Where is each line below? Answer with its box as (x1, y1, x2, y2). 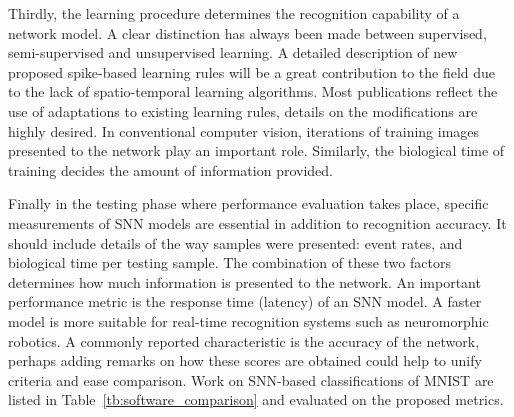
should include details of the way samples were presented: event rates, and (8, 232, 463, 253)
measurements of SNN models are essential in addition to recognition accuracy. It (8, 212, 507, 233)
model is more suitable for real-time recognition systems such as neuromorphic (8, 310, 489, 331)
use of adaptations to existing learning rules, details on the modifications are (8, 100, 478, 121)
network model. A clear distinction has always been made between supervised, (8, 22, 487, 43)
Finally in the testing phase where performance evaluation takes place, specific (8, 193, 489, 214)
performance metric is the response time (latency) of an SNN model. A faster (8, 291, 482, 312)
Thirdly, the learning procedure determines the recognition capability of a (8, 3, 460, 23)
